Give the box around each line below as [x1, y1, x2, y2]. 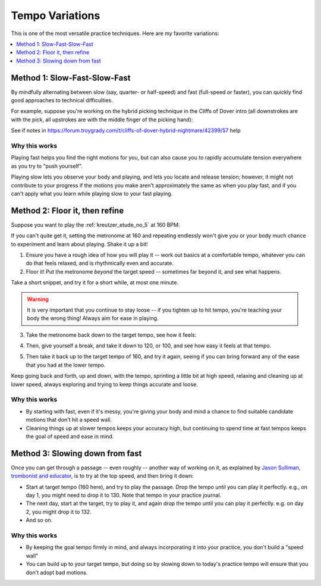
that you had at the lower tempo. [26, 361, 106, 368]
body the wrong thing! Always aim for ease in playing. [27, 315, 159, 322]
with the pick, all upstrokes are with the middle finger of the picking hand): [11, 116, 193, 123]
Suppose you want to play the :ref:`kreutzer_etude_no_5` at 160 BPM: [11, 221, 180, 228]
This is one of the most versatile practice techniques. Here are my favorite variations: [11, 30, 219, 37]
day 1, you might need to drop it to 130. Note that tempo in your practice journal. [26, 491, 222, 499]
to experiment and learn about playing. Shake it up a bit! [11, 240, 148, 247]
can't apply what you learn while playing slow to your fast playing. [11, 190, 173, 197]
